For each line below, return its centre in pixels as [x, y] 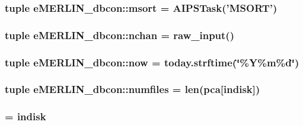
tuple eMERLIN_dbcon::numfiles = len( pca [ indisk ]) [133, 89]
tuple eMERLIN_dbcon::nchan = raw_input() [119, 35]
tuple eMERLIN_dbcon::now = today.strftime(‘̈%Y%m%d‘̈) [152, 62]
